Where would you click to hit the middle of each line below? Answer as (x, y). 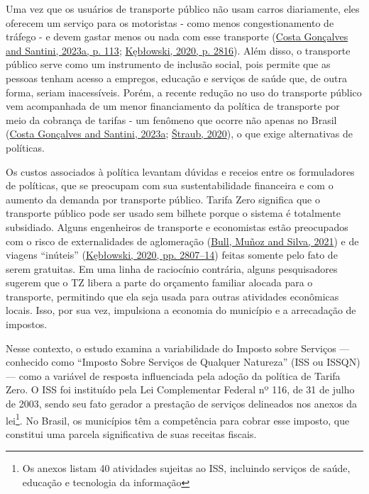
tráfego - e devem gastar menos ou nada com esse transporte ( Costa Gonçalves (177, 37)
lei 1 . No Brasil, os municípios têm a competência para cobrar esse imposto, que (178, 419)
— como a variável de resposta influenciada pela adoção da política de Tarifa (173, 375)
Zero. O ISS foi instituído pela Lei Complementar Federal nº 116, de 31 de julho (180, 389)
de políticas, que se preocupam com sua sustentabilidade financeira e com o (170, 185)
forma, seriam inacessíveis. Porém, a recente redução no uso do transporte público (184, 92)
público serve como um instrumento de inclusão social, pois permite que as (168, 64)
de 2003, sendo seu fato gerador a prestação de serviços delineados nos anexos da (181, 404)
